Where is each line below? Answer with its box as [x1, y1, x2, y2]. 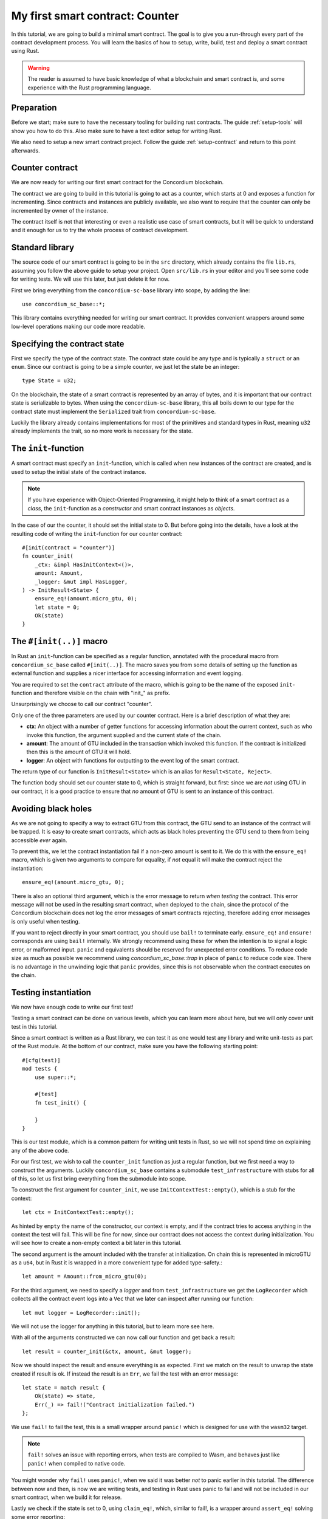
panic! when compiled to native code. [27, 1459, 126, 1467]
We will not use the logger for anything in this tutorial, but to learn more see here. [11, 1323, 214, 1330]
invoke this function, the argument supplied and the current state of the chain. [26, 731, 222, 738]
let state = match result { [22, 1384, 106, 1391]
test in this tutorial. [11, 1023, 58, 1030]
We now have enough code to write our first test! [11, 1003, 134, 1010]
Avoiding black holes [11, 803, 92, 814]
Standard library [11, 242, 75, 253]
